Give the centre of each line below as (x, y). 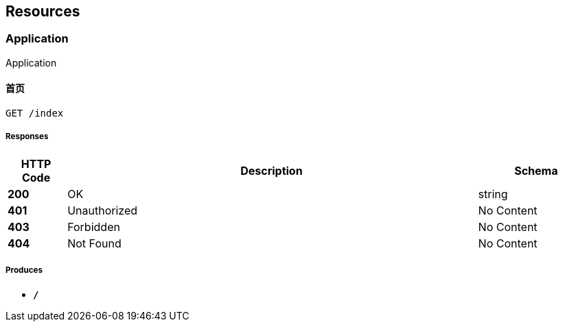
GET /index (35, 113)
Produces (24, 270)
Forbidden (94, 227)
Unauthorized (103, 210)
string (493, 194)
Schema (536, 170)
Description (272, 170)
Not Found (94, 243)
